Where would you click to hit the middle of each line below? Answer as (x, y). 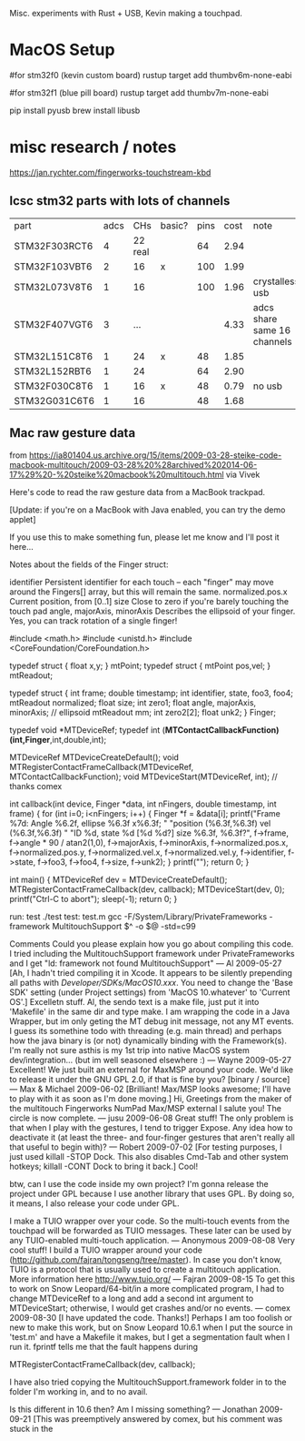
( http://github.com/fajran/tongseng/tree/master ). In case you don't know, (146, 1259)
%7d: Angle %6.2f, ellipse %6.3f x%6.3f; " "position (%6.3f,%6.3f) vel (140, 823)
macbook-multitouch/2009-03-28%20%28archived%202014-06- (133, 464)
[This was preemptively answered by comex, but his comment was (158, 1418)
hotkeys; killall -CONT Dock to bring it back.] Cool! (103, 1166)
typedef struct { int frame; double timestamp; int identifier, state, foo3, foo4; (151, 693)
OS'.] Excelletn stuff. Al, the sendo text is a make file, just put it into (134, 1001)
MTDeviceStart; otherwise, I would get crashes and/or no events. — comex (150, 1308)
